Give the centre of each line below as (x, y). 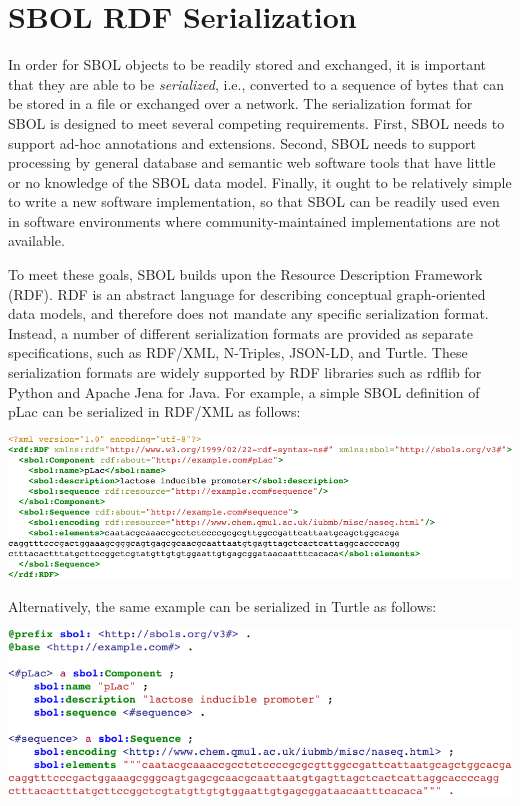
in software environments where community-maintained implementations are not (254, 220)
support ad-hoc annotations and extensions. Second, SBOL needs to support (242, 142)
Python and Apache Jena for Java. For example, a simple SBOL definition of (244, 391)
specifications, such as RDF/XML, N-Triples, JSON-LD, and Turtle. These (238, 352)
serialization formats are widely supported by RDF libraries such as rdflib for (245, 372)
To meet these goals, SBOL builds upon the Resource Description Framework (245, 274)
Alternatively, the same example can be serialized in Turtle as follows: (222, 605)
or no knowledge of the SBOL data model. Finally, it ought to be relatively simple (260, 181)
